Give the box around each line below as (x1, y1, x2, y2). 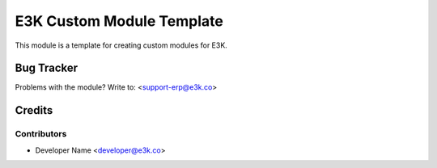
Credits (15, 103, 53, 117)
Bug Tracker (15, 61, 78, 75)
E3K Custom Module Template (15, 12, 224, 30)
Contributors (15, 128, 67, 140)
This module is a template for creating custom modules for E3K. (15, 40, 228, 50)
